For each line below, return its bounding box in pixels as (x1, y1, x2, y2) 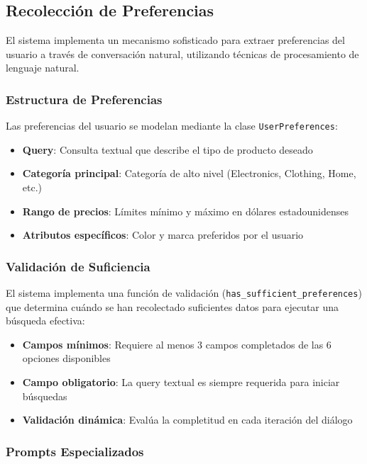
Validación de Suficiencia (6, 257, 150, 275)
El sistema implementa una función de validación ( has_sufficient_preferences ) (6, 285, 362, 300)
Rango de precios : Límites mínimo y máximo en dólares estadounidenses (22, 203, 349, 218)
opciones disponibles (22, 351, 111, 366)
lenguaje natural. (6, 60, 80, 75)
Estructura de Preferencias (6, 90, 163, 108)
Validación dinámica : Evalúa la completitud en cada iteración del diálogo (22, 412, 353, 427)
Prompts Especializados (6, 442, 144, 460)
